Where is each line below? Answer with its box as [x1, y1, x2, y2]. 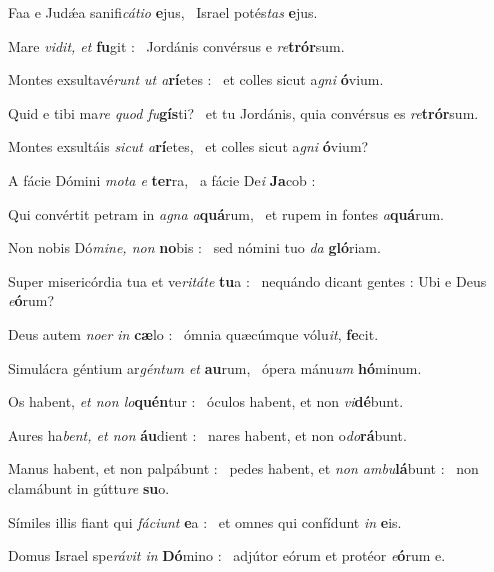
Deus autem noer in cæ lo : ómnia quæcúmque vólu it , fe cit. [8, 323, 379, 344]
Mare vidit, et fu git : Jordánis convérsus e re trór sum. [8, 35, 345, 56]
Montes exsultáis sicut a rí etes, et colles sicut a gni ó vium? [8, 136, 369, 157]
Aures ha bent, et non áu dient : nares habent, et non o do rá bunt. [8, 424, 407, 445]
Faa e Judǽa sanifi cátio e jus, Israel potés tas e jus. [8, 2, 318, 22]
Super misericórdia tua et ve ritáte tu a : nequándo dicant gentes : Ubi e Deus [8, 270, 487, 291]
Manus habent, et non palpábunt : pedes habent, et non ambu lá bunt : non [8, 458, 479, 479]
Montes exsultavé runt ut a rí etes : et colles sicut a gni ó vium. [8, 69, 384, 90]
